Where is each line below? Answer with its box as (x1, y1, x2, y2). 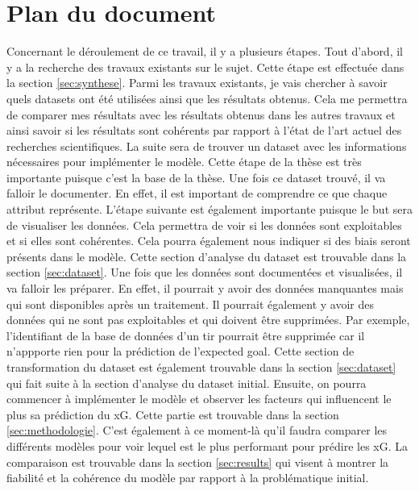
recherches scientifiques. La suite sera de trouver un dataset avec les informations (6, 137, 407, 154)
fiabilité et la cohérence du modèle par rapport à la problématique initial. (6, 469, 369, 486)
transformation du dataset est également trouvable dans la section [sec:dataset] (6, 359, 396, 375)
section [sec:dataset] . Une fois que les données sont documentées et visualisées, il (6, 264, 403, 281)
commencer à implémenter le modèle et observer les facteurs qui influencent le (6, 390, 392, 407)
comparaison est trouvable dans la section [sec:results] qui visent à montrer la (6, 453, 389, 470)
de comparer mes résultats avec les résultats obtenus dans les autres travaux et (6, 106, 396, 123)
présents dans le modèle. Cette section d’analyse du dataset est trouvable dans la (6, 248, 407, 264)
